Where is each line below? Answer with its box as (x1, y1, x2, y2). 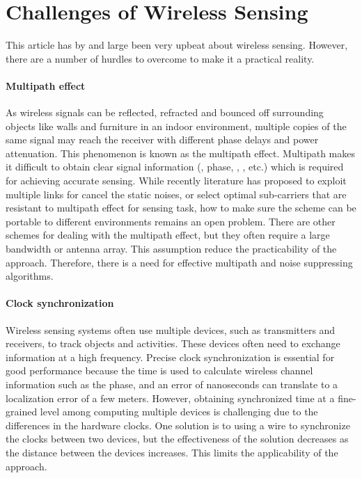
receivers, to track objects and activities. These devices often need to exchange (6, 336, 340, 351)
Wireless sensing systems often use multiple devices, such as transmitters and (6, 322, 336, 337)
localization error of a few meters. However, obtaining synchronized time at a (6, 390, 335, 405)
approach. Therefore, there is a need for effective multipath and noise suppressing (6, 255, 353, 269)
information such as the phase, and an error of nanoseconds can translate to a (6, 377, 338, 391)
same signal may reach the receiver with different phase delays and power (6, 132, 319, 147)
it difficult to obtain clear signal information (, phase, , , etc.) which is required (6, 159, 344, 174)
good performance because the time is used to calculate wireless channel (6, 363, 313, 378)
